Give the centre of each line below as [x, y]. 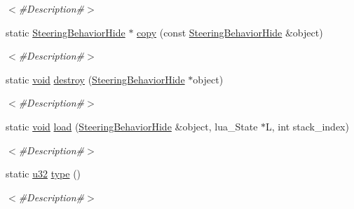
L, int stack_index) [307, 126]
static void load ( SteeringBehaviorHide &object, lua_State [132, 126]
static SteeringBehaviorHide [66, 32]
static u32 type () [43, 174]
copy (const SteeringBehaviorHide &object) [230, 32]
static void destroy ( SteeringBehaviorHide [95, 79]
